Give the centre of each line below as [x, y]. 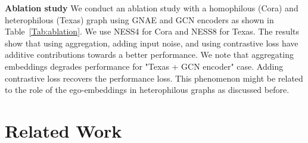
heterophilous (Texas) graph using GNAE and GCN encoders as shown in [139, 19]
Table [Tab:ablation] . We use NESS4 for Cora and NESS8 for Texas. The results [152, 31]
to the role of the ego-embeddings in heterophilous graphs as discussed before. [147, 90]
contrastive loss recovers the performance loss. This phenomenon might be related [154, 78]
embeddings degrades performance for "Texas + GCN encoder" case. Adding [144, 66]
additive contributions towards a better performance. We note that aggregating [149, 55]
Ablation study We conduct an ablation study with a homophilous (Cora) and [152, 8]
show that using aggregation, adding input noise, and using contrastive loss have [152, 43]
